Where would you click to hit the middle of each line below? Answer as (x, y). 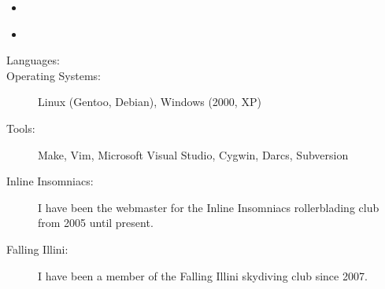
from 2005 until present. (96, 223)
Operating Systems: (54, 75)
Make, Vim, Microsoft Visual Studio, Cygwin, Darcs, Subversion (193, 154)
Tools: (21, 128)
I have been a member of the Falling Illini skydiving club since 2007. (203, 275)
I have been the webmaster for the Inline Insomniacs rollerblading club (209, 207)
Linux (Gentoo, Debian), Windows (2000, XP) (150, 102)
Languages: (33, 60)
